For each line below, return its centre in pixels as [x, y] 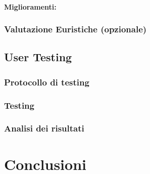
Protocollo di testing [47, 82]
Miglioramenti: [30, 6]
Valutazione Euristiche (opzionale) [76, 29]
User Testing [38, 57]
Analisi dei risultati [44, 128]
